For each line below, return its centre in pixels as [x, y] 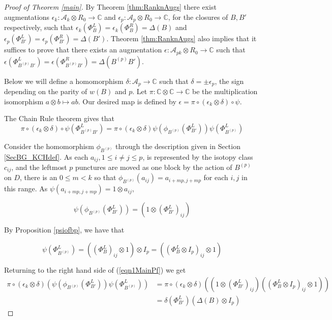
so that [105, 177]
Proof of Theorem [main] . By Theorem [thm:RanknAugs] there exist [110, 7]
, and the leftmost [39, 167]
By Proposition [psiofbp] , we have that [64, 230]
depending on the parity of [46, 91]
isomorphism [24, 101]
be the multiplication [225, 91]
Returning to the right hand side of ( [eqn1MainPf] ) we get [95, 270]
